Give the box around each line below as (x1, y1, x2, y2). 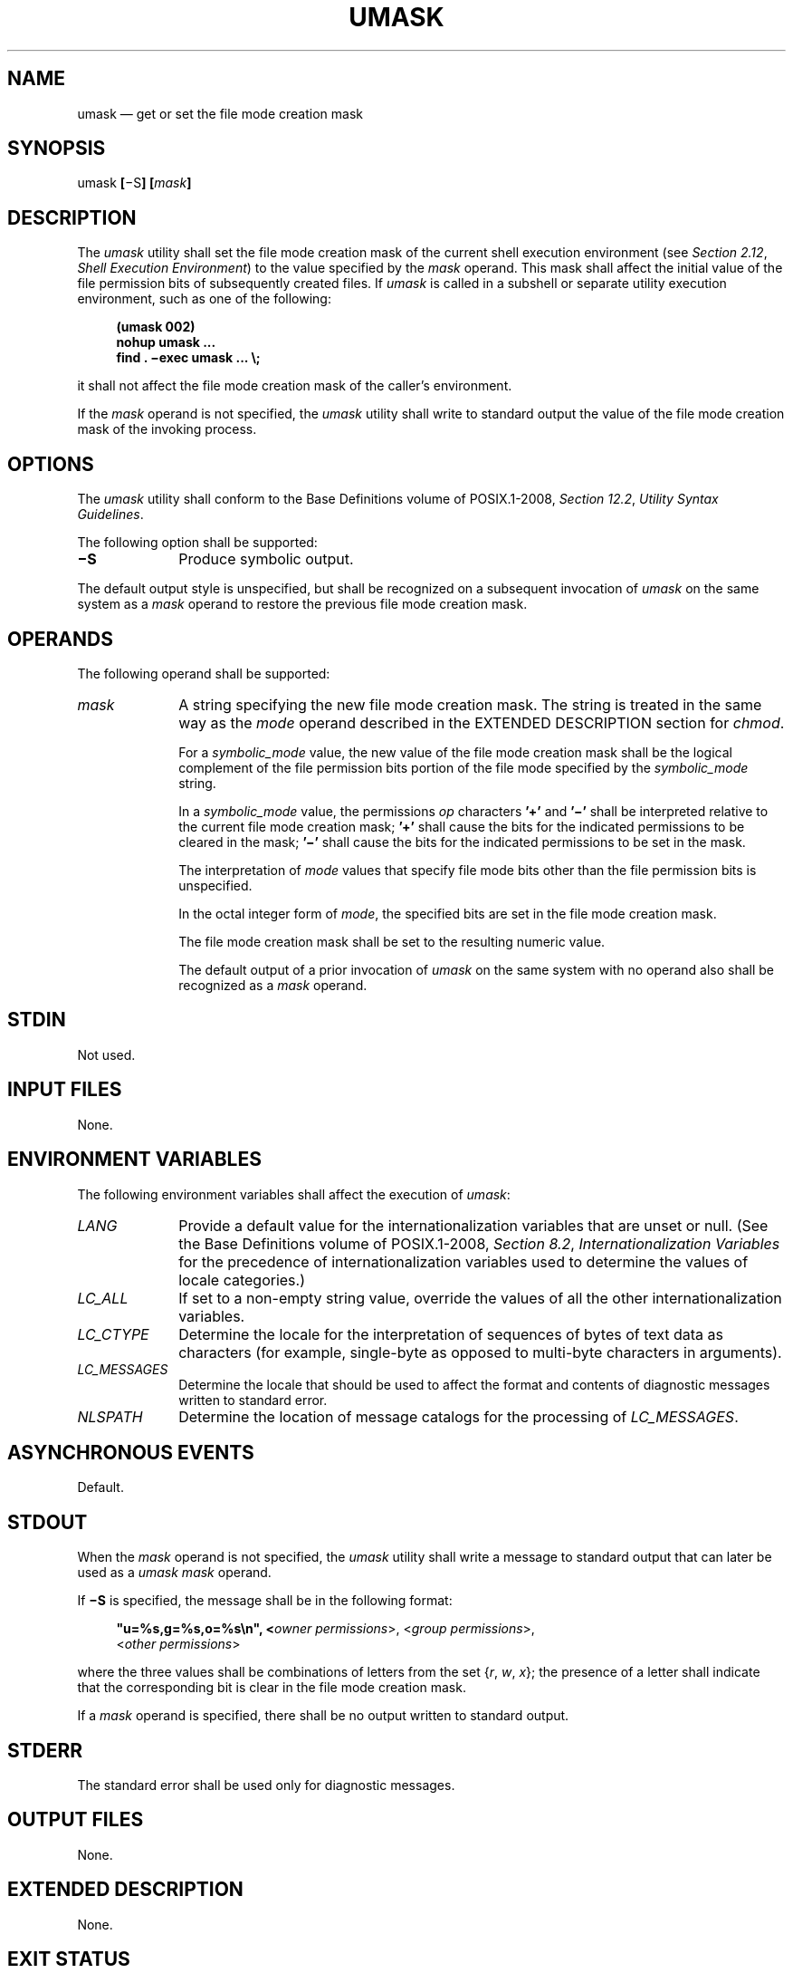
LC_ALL (77, 1288, 129, 1307)
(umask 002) (116, 319, 196, 335)
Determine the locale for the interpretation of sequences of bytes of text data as (178, 1324, 723, 1343)
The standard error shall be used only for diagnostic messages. (77, 1777, 455, 1794)
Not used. (77, 1046, 136, 1063)
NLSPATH (77, 1407, 143, 1426)
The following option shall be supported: (77, 534, 318, 551)
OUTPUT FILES (7, 1808, 144, 1832)
